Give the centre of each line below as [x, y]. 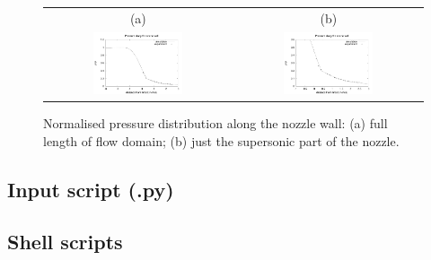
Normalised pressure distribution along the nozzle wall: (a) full [215, 123]
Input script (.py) [91, 189]
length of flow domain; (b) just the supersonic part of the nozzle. [221, 140]
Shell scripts [65, 242]
